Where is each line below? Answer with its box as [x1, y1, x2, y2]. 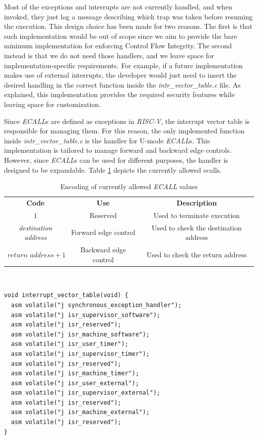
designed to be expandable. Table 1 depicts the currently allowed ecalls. [4, 164, 222, 175]
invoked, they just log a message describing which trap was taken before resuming [4, 11, 253, 21]
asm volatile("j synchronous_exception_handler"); [11, 301, 182, 309]
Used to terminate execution [153, 210, 240, 220]
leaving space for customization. [4, 99, 101, 109]
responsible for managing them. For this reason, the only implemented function [4, 125, 245, 136]
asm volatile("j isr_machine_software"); [11, 330, 150, 338]
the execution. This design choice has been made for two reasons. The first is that [4, 21, 253, 31]
